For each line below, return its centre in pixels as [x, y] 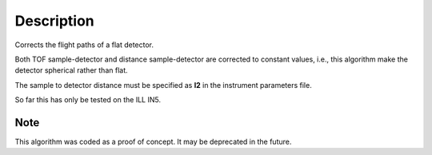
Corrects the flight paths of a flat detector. [84, 45]
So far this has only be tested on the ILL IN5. [88, 100]
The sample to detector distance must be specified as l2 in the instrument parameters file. [163, 85]
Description [55, 21]
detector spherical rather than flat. [71, 70]
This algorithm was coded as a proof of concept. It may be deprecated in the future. [153, 142]
